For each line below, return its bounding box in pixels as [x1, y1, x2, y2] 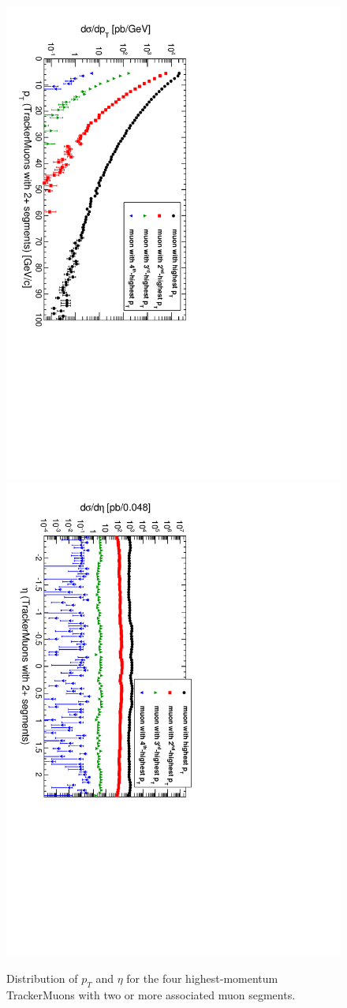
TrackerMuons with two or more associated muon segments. [6, 986, 296, 1002]
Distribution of [6, 970, 78, 987]
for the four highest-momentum [126, 970, 278, 987]
